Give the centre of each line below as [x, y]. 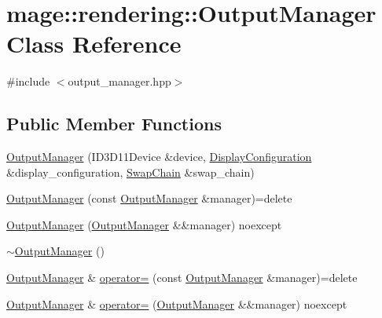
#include [28, 81]
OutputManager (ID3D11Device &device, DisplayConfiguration [159, 157]
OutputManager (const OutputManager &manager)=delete [149, 198]
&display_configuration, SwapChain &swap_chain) [130, 172]
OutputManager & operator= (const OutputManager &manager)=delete [182, 278]
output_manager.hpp [119, 81]
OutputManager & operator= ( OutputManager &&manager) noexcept [177, 303]
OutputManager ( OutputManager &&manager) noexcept [144, 224]
